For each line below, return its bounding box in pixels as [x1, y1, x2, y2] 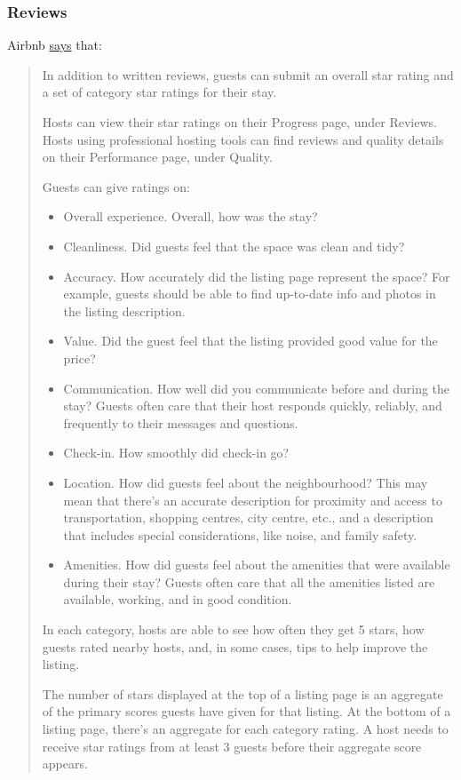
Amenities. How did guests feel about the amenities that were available [63, 555, 450, 574]
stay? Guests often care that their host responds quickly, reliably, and [63, 396, 442, 415]
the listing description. [63, 301, 186, 320]
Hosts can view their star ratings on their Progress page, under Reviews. [42, 113, 437, 131]
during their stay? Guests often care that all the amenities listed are [63, 572, 435, 591]
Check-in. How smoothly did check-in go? [63, 443, 290, 462]
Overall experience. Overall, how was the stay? [63, 207, 318, 226]
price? [63, 348, 96, 367]
